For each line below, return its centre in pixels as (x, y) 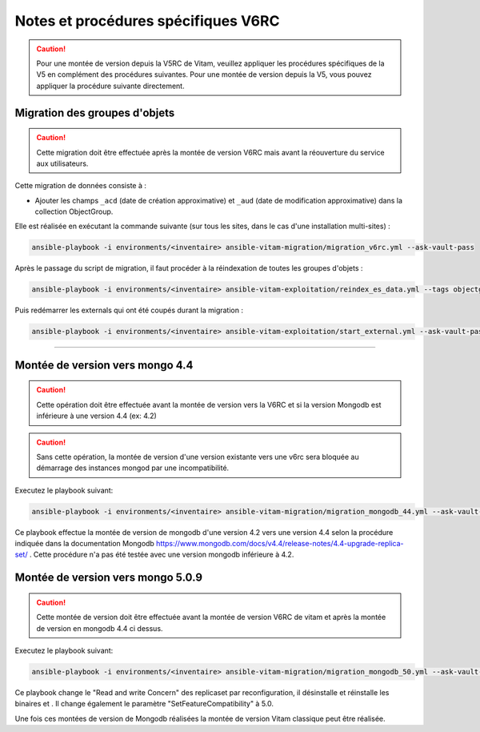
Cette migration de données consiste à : (81, 186)
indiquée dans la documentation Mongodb (85, 544)
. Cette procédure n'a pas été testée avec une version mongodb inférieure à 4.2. (162, 555)
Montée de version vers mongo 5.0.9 (109, 578)
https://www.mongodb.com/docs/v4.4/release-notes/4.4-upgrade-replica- (280, 544)
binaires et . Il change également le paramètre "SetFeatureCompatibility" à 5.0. (144, 704)
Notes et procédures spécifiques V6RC (147, 21)
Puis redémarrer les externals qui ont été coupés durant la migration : (129, 310)
